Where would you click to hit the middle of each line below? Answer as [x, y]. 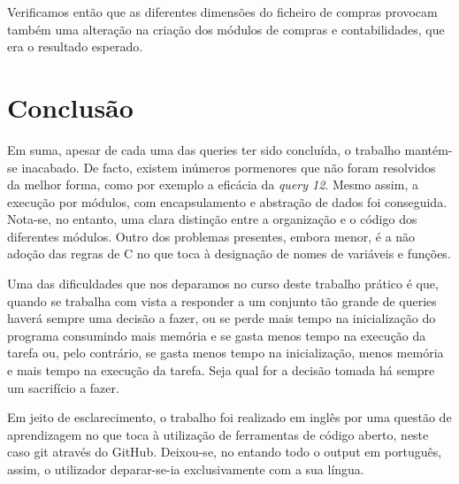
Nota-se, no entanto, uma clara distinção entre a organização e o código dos [212, 219]
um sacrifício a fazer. [63, 387]
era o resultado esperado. [75, 46]
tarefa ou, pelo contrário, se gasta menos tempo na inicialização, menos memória [226, 353]
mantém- [428, 149]
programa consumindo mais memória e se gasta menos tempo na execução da [217, 335]
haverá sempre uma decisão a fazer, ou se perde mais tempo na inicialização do [222, 318]
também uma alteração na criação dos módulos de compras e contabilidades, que [226, 29]
